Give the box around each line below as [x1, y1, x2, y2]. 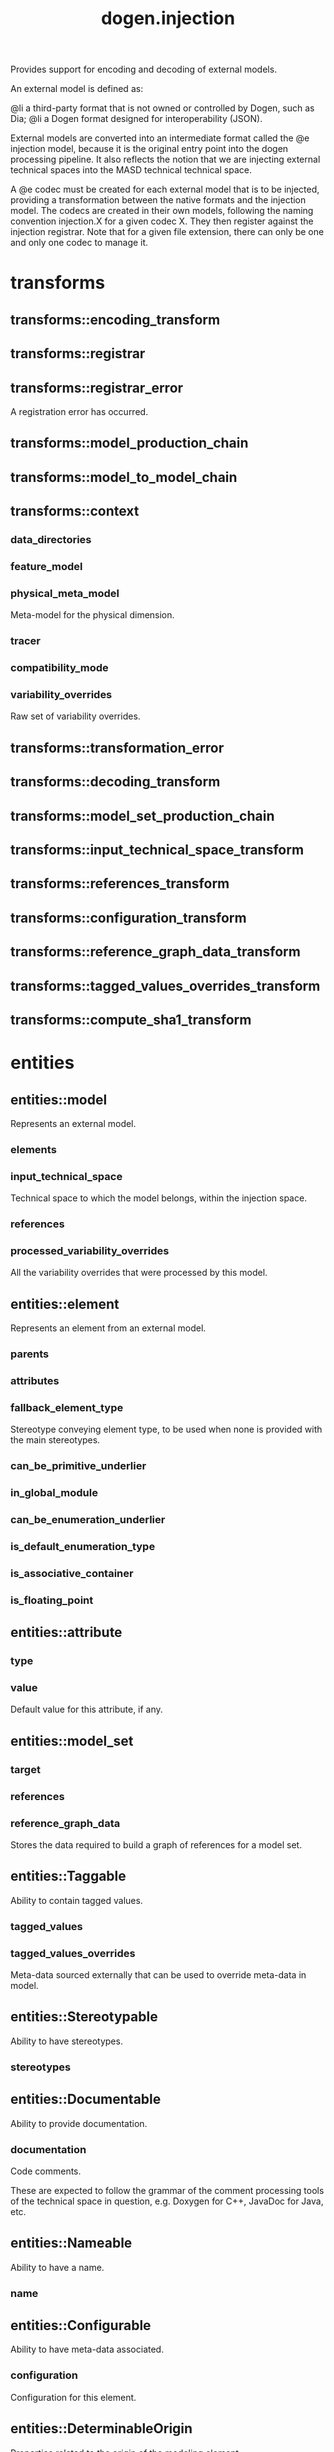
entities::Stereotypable [10, 2008, 158, 2026]
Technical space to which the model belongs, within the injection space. [10, 1192, 308, 1204]
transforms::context [10, 503, 140, 520]
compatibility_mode [10, 661, 109, 675]
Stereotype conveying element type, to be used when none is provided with [10, 1423, 323, 1436]
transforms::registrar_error [10, 379, 184, 396]
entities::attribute [10, 1624, 123, 1641]
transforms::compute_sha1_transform [10, 1011, 252, 1028]
